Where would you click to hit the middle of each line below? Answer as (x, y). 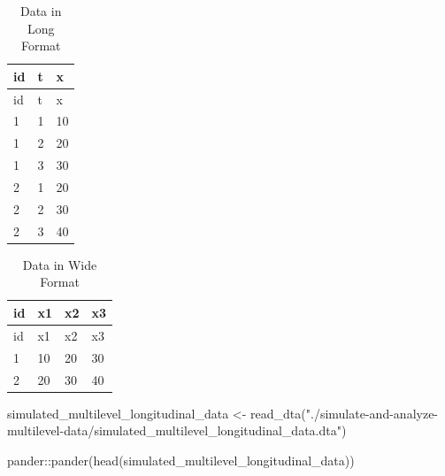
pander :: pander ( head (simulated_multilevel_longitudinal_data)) (181, 460)
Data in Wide (60, 264)
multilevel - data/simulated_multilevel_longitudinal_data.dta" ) (177, 430)
